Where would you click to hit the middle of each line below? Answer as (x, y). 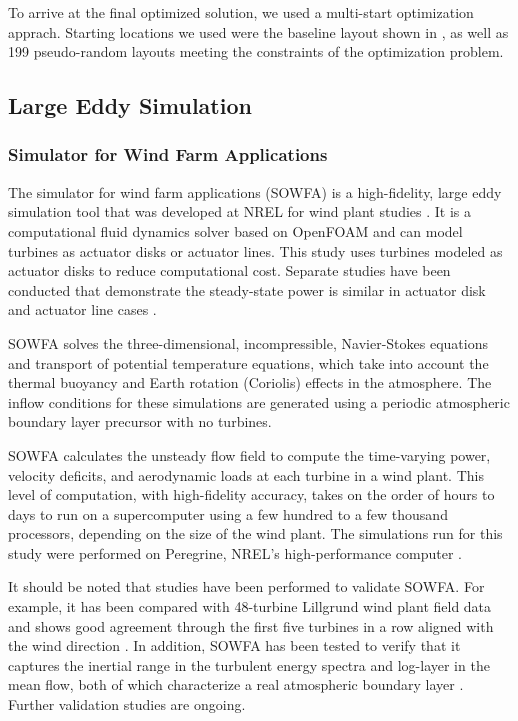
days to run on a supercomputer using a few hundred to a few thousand (228, 513)
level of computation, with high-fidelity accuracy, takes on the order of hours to (251, 494)
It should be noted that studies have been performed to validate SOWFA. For (246, 586)
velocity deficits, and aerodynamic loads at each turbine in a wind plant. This (246, 474)
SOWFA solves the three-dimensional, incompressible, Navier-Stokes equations (248, 342)
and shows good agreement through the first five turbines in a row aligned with (251, 625)
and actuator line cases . (82, 309)
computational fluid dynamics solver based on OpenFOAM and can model (235, 230)
